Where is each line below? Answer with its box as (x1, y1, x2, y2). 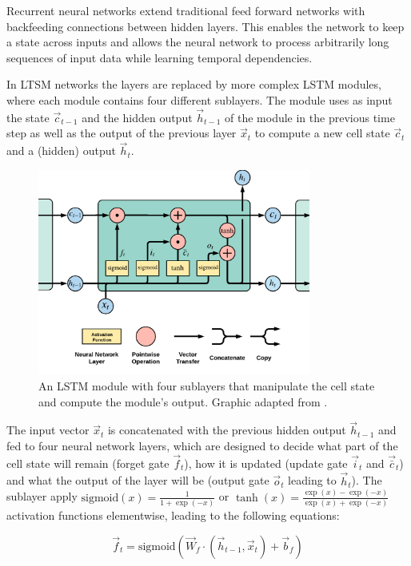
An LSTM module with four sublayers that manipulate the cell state (38, 378, 375, 394)
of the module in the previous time (225, 109, 395, 125)
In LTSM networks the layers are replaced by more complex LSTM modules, (6, 76, 381, 93)
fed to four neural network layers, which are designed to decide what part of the (6, 437, 398, 454)
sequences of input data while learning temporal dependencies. (6, 49, 313, 65)
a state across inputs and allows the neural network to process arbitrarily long (6, 34, 389, 50)
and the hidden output (82, 109, 193, 125)
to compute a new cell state (254, 125, 390, 141)
